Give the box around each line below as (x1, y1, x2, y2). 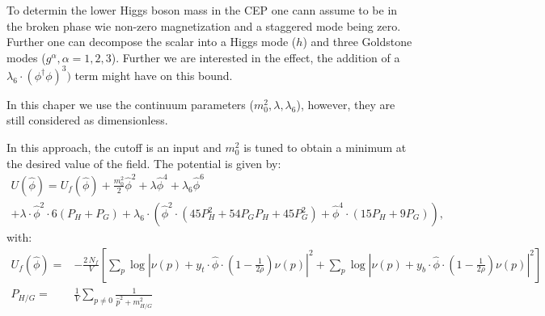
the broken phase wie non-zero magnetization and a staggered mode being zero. (6, 17, 401, 34)
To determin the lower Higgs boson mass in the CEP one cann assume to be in (6, 2, 398, 18)
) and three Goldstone (302, 33, 412, 50)
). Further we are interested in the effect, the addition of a (111, 48, 400, 65)
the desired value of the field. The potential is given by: (6, 154, 281, 171)
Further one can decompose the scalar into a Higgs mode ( (6, 33, 297, 50)
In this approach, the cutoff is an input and (6, 139, 222, 156)
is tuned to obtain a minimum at (243, 139, 407, 156)
